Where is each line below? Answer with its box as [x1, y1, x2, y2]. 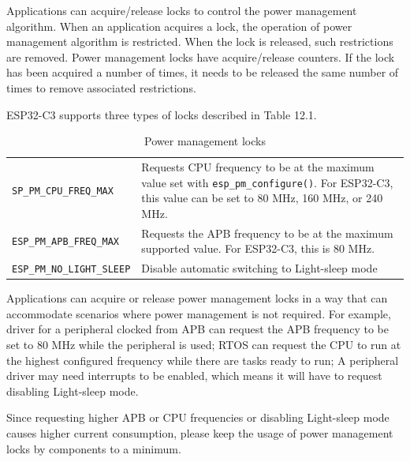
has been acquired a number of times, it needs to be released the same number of [6, 64, 399, 81]
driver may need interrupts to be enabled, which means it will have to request [6, 367, 382, 384]
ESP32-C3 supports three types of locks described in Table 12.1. [6, 106, 317, 122]
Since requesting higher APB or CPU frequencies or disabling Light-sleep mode [6, 409, 389, 426]
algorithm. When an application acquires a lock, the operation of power [6, 17, 352, 34]
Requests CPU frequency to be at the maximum [141, 159, 375, 175]
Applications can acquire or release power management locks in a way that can [6, 290, 388, 306]
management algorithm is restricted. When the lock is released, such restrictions [6, 33, 393, 50]
